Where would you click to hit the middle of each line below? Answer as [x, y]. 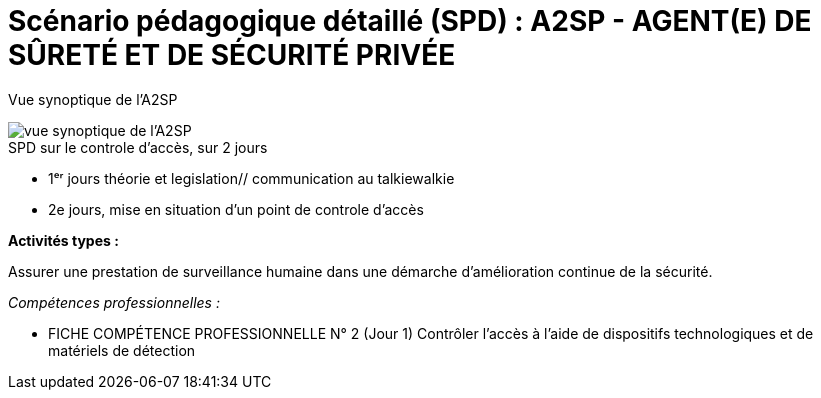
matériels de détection [122, 350]
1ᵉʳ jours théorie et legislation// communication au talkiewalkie [251, 178]
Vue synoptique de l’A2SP [93, 99]
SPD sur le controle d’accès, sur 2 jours [138, 147]
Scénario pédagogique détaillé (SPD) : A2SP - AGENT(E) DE [410, 21]
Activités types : [63, 240]
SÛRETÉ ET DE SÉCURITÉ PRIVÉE [232, 55]
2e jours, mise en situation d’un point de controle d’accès [236, 209]
